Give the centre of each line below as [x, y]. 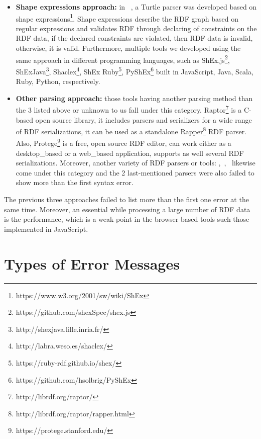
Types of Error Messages [92, 263]
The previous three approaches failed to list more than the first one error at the [126, 199]
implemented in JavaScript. [46, 229]
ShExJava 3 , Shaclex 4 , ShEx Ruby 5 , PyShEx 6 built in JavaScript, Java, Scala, [135, 70]
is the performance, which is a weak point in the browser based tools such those [127, 219]
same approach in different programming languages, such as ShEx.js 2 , [123, 59]
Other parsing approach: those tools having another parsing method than [134, 98]
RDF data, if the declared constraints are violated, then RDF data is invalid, [134, 38]
